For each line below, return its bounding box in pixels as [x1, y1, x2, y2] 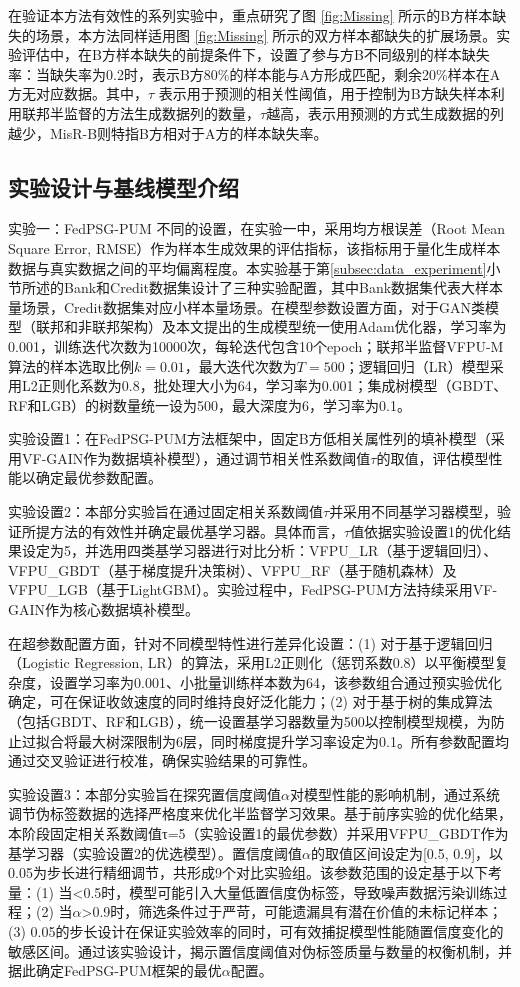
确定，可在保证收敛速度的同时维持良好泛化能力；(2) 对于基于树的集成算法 [8, 691, 493, 712]
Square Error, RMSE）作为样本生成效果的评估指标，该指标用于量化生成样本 [8, 237, 501, 258]
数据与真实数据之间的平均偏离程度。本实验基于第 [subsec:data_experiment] [8, 257, 487, 278]
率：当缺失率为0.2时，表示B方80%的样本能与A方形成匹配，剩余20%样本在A [8, 63, 501, 84]
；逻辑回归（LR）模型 [344, 355, 490, 376]
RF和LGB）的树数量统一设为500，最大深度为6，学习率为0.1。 [8, 394, 411, 415]
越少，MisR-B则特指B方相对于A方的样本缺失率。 [8, 122, 328, 143]
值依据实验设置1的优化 [350, 520, 498, 541]
